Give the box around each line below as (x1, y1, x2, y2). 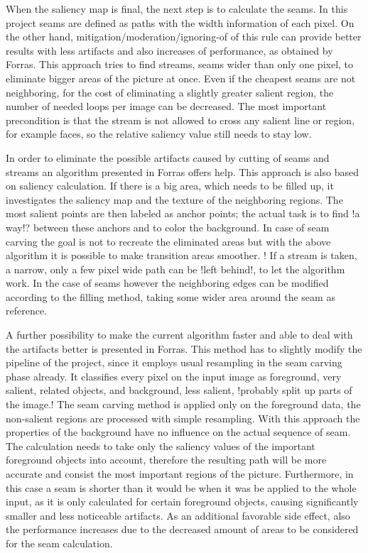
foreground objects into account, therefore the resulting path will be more (6, 452, 327, 467)
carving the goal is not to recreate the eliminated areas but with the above (6, 234, 331, 248)
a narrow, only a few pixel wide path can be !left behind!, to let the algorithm (6, 261, 345, 276)
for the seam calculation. (6, 535, 113, 550)
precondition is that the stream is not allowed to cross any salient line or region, (6, 112, 355, 127)
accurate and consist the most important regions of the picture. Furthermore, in (6, 466, 354, 481)
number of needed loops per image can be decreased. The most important (6, 99, 327, 114)
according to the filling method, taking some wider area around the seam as (6, 289, 335, 304)
